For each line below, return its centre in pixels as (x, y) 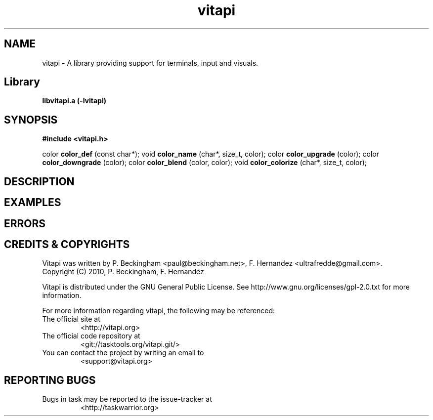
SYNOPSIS (31, 120)
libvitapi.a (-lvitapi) (74, 101)
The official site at (71, 319)
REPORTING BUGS (50, 380)
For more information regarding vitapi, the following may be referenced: (159, 311)
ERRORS (25, 223)
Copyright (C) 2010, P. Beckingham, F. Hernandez (123, 272)
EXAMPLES (33, 203)
